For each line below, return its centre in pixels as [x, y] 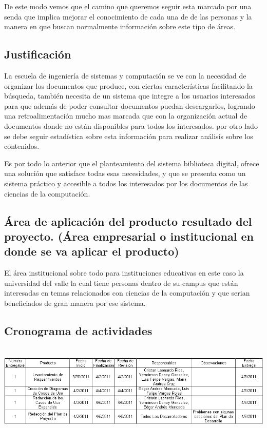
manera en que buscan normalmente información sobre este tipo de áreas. [120, 26]
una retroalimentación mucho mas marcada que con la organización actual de [126, 116]
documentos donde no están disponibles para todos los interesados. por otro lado [131, 125]
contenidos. [22, 146]
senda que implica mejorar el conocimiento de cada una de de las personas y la [128, 16]
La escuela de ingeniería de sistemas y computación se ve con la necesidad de [125, 75]
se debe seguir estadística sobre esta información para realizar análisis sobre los [129, 136]
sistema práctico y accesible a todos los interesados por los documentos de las [126, 183]
